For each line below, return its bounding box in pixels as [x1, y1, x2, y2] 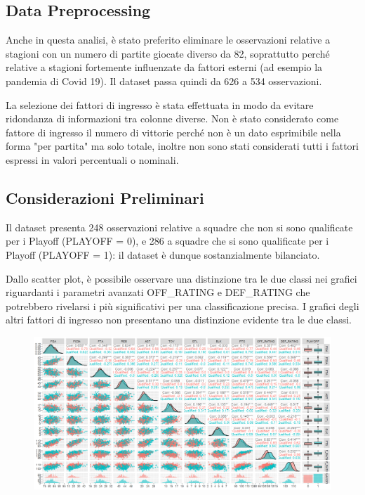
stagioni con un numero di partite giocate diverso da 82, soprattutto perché [6, 46, 330, 60]
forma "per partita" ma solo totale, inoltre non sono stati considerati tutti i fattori [6, 139, 359, 153]
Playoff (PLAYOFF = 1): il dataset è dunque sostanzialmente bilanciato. [6, 247, 320, 262]
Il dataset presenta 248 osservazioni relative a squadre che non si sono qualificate [6, 219, 353, 234]
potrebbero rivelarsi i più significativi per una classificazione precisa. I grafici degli [6, 298, 359, 313]
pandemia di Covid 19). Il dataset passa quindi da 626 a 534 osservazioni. [6, 73, 322, 88]
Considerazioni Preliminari [6, 186, 204, 208]
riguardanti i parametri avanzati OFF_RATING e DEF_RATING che [6, 285, 310, 300]
